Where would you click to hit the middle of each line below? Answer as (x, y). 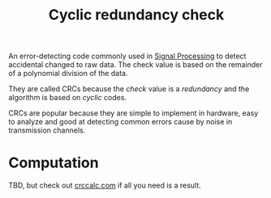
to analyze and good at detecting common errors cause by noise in (120, 122)
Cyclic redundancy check (136, 15)
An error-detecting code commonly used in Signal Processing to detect (127, 56)
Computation (54, 163)
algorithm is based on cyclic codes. (68, 98)
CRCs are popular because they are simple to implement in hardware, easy (133, 113)
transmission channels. (47, 130)
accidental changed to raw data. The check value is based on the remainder (135, 65)
